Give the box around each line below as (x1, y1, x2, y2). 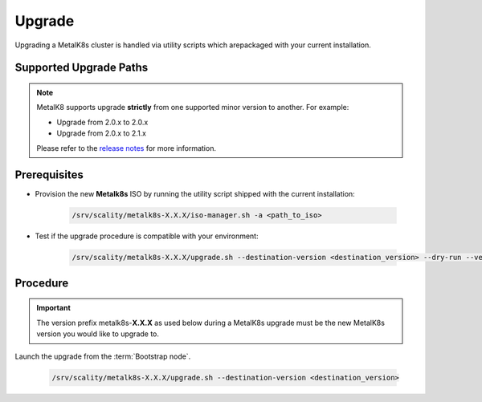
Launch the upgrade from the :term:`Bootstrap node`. (14, 351, 191, 361)
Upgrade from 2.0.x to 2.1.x (56, 128, 147, 138)
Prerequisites (14, 169, 84, 182)
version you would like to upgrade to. (36, 329, 160, 339)
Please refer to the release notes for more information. (36, 143, 217, 152)
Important (36, 303, 71, 313)
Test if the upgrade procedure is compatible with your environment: (35, 231, 259, 241)
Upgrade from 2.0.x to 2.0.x (56, 117, 149, 127)
